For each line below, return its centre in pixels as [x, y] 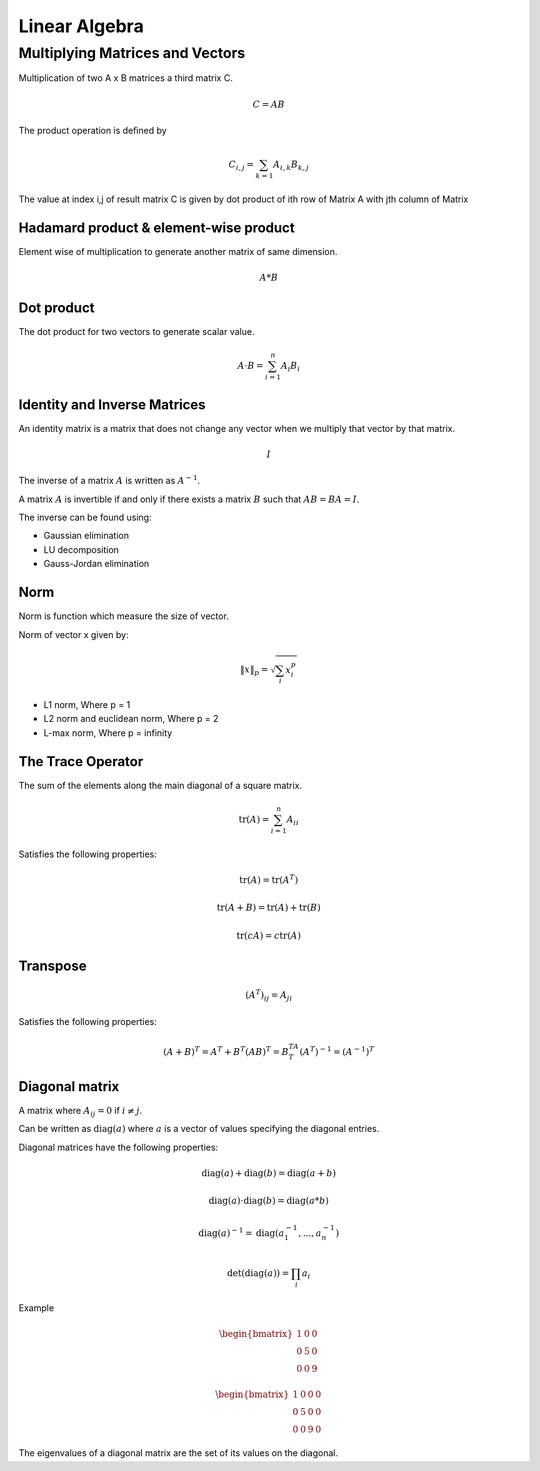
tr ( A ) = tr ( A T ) [269, 879]
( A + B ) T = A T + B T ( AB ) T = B [226, 1050]
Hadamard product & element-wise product [156, 227]
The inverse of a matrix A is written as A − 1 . [109, 480]
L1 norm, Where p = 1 [87, 705]
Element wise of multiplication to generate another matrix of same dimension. [178, 251]
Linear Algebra [81, 26]
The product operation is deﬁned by [92, 130]
